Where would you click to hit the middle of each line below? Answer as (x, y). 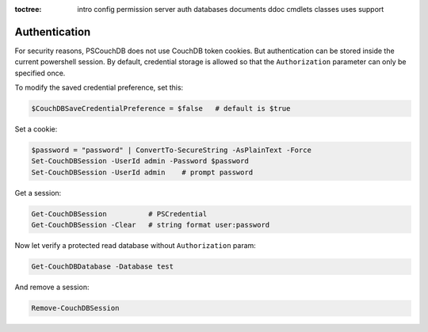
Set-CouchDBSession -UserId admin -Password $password (140, 161)
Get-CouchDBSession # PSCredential (119, 214)
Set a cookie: (36, 129)
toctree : (28, 9)
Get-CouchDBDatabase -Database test (103, 267)
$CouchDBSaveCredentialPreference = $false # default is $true (161, 109)
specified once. (40, 73)
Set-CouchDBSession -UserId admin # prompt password (142, 172)
